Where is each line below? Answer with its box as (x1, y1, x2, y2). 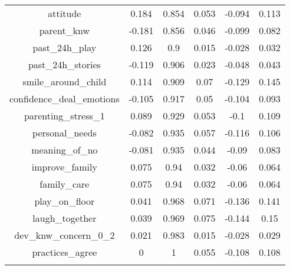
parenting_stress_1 (24, 109, 105, 122)
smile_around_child (22, 75, 107, 88)
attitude (48, 6, 81, 20)
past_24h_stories (28, 58, 101, 71)
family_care (39, 177, 90, 191)
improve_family (31, 160, 97, 174)
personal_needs (32, 126, 97, 139)
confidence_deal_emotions (9, 92, 120, 105)
